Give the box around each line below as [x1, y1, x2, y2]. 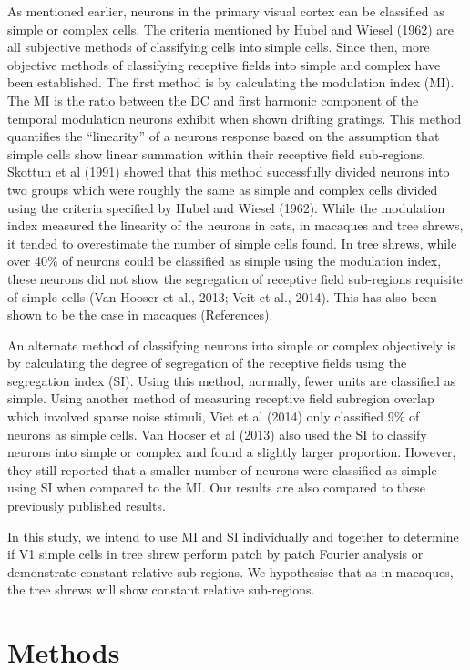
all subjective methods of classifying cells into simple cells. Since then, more [7, 37, 430, 56]
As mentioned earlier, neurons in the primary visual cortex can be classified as [7, 2, 444, 20]
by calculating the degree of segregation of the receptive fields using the [7, 353, 407, 372]
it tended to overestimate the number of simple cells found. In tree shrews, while [7, 233, 457, 252]
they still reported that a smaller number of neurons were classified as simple [7, 460, 437, 479]
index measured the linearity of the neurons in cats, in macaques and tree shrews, [7, 216, 464, 235]
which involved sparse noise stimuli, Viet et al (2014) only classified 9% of [7, 407, 420, 426]
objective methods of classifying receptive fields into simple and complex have [7, 55, 441, 74]
